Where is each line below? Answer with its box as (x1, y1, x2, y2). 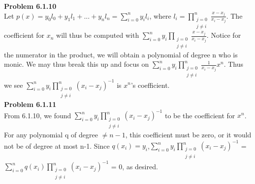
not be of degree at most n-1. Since (4, 140, 110, 150)
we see (4, 79, 23, 90)
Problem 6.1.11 (4, 99, 57, 109)
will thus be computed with (56, 30, 139, 40)
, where (149, 10, 171, 21)
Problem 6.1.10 (4, 1, 57, 11)
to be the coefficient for (164, 110, 235, 120)
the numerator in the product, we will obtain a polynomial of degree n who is (4, 49, 238, 59)
